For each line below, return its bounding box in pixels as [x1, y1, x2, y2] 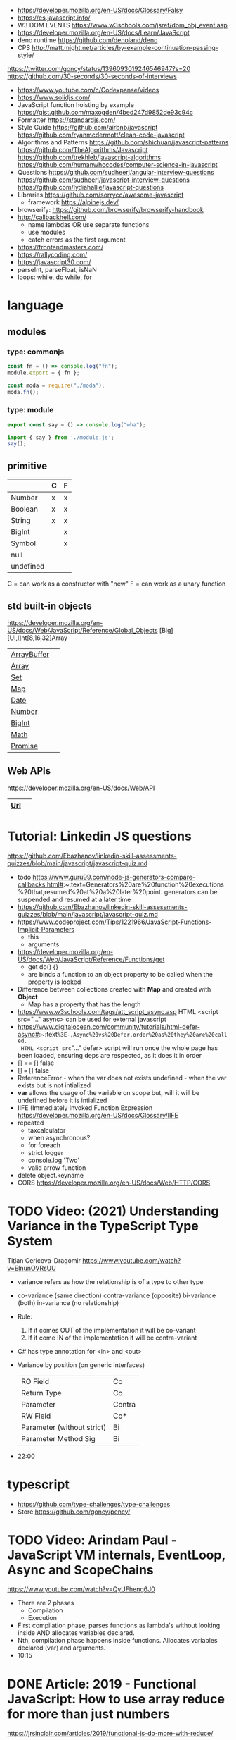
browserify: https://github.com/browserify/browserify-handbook [17, 206, 204, 214]
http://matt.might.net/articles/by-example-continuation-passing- [31, 44, 219, 51]
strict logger [27, 1148, 64, 1156]
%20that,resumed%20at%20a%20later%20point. [17, 887, 163, 896]
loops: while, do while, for [17, 273, 93, 281]
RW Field [20, 1411, 51, 1421]
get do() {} [27, 962, 58, 971]
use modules [27, 228, 65, 236]
